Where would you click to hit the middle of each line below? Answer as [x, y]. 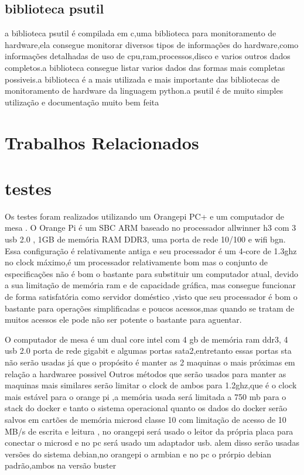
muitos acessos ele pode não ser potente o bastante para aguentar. [123, 319]
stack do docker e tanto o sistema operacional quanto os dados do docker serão [146, 408]
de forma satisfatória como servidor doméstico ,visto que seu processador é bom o [151, 297]
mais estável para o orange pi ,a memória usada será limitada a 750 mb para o [146, 396]
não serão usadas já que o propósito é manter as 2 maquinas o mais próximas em [150, 362]
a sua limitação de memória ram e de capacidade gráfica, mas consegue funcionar [150, 285]
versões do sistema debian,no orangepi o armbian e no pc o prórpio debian [138, 454]
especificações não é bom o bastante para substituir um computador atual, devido [152, 273]
